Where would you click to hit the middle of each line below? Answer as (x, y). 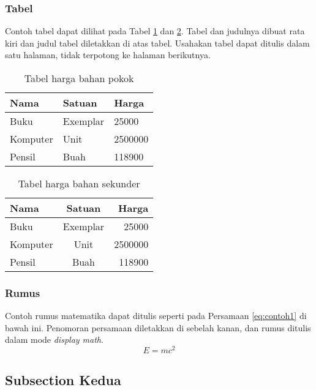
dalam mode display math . (54, 339)
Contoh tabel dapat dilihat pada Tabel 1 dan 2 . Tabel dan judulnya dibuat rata (155, 31)
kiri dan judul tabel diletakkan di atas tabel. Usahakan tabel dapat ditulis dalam (157, 43)
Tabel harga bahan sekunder (79, 183)
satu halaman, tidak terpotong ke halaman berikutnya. (108, 55)
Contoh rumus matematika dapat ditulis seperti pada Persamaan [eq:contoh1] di (156, 316)
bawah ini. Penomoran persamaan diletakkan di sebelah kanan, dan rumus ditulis (158, 327)
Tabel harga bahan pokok (79, 78)
